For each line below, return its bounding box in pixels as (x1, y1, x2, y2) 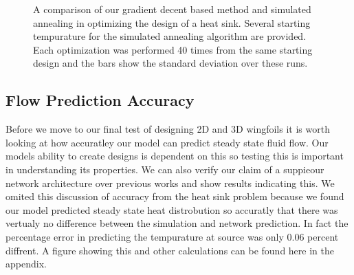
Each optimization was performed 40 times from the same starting (33, 42, 313, 56)
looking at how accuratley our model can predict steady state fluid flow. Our (5, 135, 329, 149)
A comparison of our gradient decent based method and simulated (33, 2, 311, 16)
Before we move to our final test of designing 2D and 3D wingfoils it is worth (5, 122, 330, 136)
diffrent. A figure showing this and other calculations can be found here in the (5, 243, 334, 257)
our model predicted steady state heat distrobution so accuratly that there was (5, 202, 338, 217)
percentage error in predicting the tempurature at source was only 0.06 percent (5, 229, 339, 243)
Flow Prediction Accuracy (5, 89, 195, 111)
